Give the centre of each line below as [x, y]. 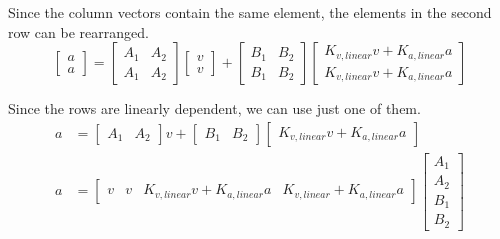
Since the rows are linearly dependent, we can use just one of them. [214, 108]
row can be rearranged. [78, 31]
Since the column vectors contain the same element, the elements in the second [250, 12]
